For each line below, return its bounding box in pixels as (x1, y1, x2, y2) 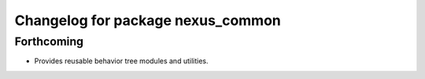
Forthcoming (14, 34, 84, 48)
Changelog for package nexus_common (14, 12, 281, 29)
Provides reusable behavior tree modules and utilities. (34, 56, 209, 66)
